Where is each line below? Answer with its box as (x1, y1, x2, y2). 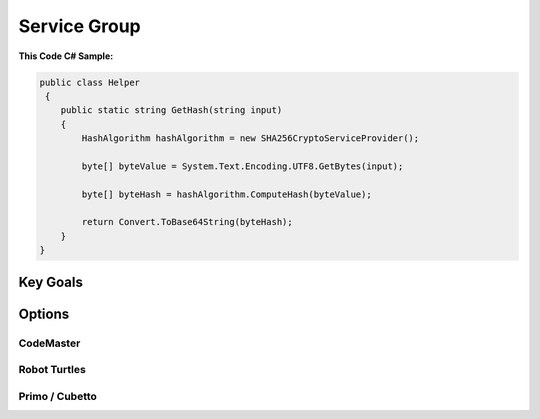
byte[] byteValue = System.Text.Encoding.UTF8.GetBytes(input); (81, 160, 404, 172)
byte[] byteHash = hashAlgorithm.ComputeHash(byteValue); (81, 188, 372, 200)
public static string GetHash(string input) (60, 105, 283, 116)
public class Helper (39, 76, 140, 88)
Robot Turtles (18, 363, 87, 377)
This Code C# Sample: (18, 50, 114, 62)
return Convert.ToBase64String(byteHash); (81, 216, 294, 228)
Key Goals (18, 273, 84, 290)
